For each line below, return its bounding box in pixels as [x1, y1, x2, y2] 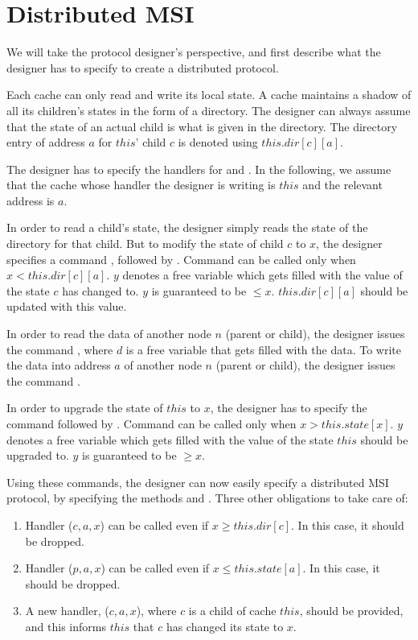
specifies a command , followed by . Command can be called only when [6, 250, 356, 267]
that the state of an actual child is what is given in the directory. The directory [6, 118, 398, 134]
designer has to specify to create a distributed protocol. [6, 59, 279, 76]
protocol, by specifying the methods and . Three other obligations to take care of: [6, 489, 408, 506]
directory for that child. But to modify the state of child [6, 235, 284, 252]
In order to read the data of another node [6, 325, 211, 342]
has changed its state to [166, 617, 284, 634]
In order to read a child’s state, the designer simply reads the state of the [6, 219, 368, 236]
